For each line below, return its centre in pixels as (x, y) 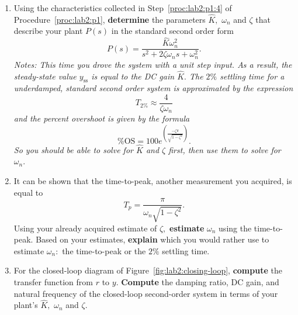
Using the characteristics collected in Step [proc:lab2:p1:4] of (123, 8)
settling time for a (252, 76)
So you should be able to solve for (73, 149)
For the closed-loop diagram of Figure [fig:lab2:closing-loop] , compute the (148, 270)
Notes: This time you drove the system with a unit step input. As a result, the (153, 64)
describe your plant (48, 31)
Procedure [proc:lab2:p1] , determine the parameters (110, 19)
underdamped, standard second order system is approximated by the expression (153, 88)
